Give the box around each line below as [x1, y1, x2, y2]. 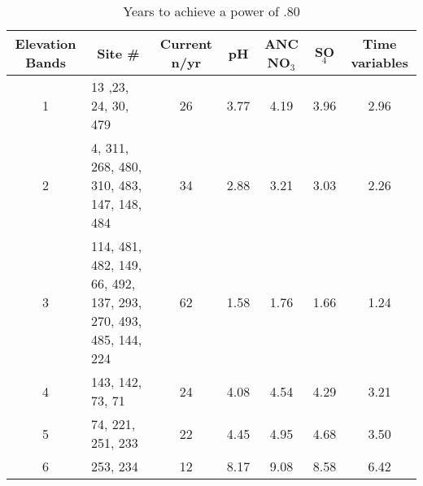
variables [351, 53, 408, 72]
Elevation [15, 34, 76, 53]
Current [159, 34, 212, 53]
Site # [97, 43, 140, 63]
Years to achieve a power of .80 [123, 2, 300, 20]
